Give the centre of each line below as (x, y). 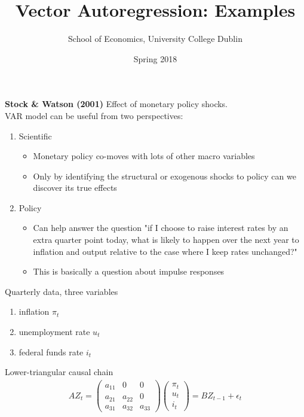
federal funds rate (51, 351)
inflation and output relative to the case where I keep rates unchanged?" (165, 251)
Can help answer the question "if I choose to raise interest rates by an (161, 228)
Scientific (35, 136)
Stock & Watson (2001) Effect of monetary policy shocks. (116, 104)
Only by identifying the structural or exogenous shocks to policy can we (165, 176)
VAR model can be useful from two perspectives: (94, 115)
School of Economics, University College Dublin (155, 39)
